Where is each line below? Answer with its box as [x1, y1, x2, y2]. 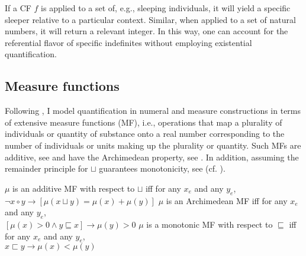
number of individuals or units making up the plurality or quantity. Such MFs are [5, 139, 301, 151]
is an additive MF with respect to [12, 182, 135, 194]
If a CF [5, 2, 31, 14]
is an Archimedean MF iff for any [166, 194, 288, 206]
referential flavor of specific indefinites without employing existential [5, 36, 252, 48]
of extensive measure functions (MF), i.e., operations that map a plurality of [5, 116, 282, 128]
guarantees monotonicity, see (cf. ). [99, 162, 226, 175]
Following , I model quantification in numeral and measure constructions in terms [5, 104, 301, 117]
